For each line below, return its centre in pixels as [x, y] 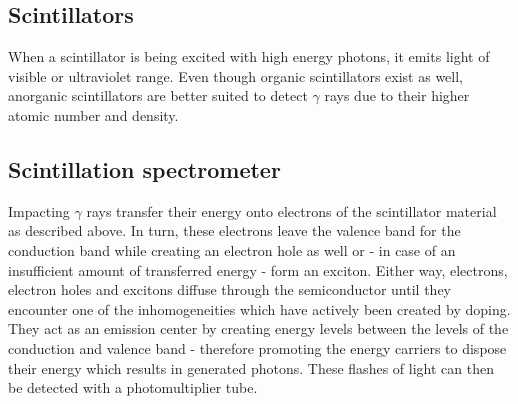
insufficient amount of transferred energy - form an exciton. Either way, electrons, [258, 269]
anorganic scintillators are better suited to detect [158, 95]
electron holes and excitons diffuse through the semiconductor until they [229, 289]
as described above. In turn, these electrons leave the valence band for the [234, 230]
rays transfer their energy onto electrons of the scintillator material [291, 210]
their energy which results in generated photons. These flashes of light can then [251, 367]
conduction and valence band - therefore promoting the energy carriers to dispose [257, 347]
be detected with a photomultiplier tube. [133, 387]
